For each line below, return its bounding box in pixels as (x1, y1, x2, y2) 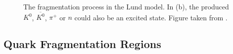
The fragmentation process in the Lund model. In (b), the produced (23, 1, 229, 11)
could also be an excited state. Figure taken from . (74, 12, 228, 22)
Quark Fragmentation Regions (3, 36, 161, 52)
